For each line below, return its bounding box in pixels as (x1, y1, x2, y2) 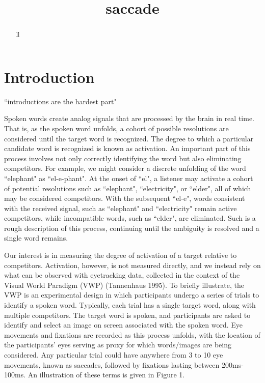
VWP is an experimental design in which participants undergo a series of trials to (4, 289, 259, 300)
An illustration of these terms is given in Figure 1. (28, 369, 185, 380)
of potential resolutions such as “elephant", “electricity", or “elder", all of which (4, 183, 251, 193)
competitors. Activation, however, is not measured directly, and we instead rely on (4, 259, 261, 270)
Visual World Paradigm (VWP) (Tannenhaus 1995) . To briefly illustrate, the (4, 279, 245, 290)
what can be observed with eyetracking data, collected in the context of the (4, 270, 240, 280)
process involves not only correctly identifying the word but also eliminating (4, 153, 242, 163)
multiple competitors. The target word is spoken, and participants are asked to (4, 309, 251, 320)
